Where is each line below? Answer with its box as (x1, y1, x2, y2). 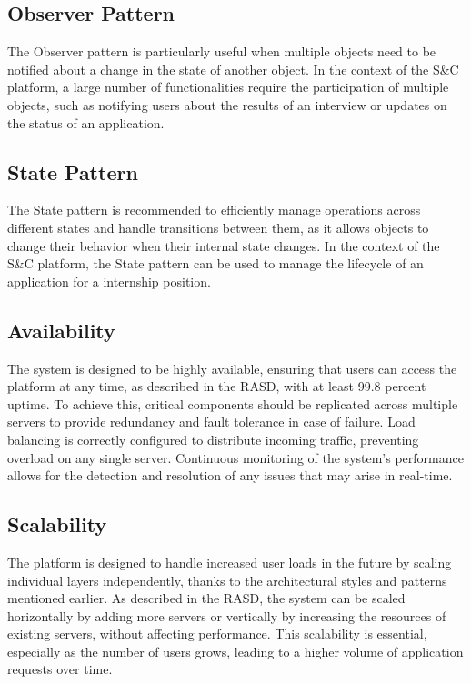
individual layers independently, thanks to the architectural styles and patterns (7, 570, 447, 589)
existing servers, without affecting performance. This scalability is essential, (7, 624, 427, 643)
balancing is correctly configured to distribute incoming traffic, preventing (7, 429, 419, 448)
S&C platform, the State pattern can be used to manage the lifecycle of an (7, 254, 424, 273)
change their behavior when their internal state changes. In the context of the (7, 236, 440, 255)
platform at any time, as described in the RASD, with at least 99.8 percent (7, 377, 426, 396)
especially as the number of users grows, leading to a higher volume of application (7, 641, 464, 660)
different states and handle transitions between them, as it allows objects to (7, 217, 429, 236)
